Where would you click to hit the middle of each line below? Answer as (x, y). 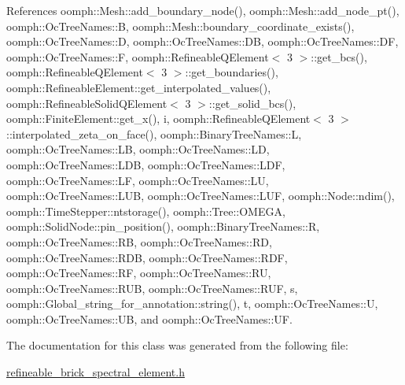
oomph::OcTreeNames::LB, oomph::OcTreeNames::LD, (138, 149)
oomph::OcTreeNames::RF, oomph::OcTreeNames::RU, (139, 273)
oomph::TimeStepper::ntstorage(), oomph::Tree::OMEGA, (146, 211)
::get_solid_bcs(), (252, 103)
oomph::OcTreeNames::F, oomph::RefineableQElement (138, 56)
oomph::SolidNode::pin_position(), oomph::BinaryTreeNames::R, (163, 226)
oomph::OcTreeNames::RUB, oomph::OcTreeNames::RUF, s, (152, 288)
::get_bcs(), (339, 56)
